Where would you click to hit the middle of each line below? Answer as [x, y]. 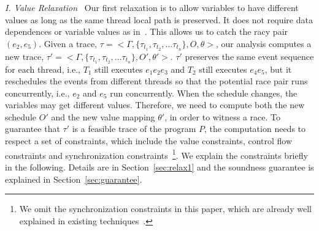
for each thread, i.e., [43, 69]
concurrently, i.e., [37, 93]
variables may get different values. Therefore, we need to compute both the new [155, 105]
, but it [278, 69]
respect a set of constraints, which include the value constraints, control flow [149, 141]
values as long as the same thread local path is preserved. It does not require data [159, 19]
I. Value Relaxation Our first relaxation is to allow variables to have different [152, 7]
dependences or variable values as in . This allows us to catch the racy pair [147, 31]
